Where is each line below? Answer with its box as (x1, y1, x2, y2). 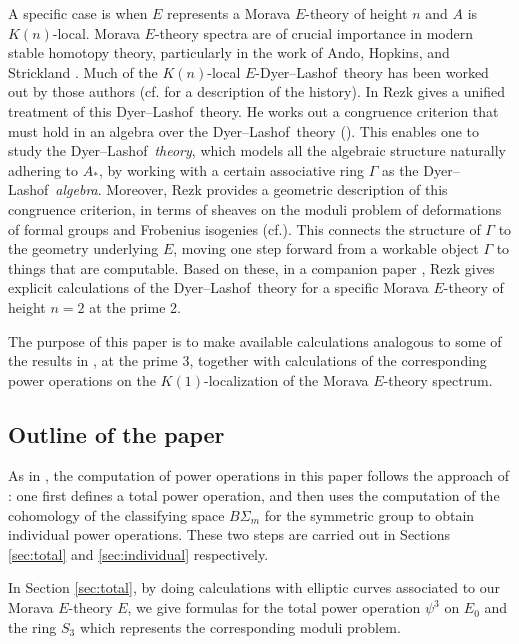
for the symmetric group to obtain (264, 504, 475, 525)
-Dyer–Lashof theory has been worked (255, 61, 489, 82)
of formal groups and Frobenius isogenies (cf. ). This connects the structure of (8, 218, 481, 239)
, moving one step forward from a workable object (173, 238, 479, 259)
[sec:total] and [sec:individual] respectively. (8, 543, 269, 564)
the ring (8, 616, 57, 637)
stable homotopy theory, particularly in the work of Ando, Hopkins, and (8, 42, 450, 63)
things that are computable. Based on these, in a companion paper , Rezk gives (8, 257, 495, 278)
